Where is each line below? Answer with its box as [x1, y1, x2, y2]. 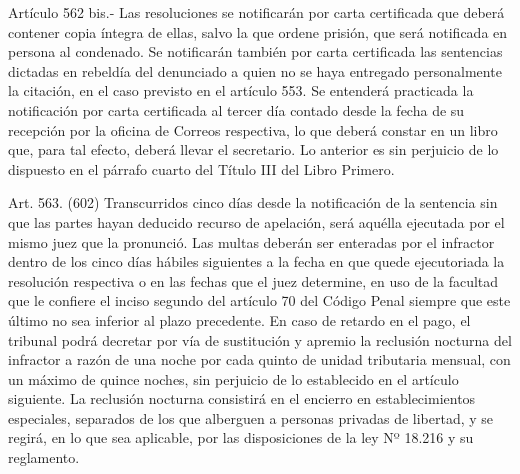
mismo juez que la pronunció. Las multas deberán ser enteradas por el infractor [8, 231, 495, 252]
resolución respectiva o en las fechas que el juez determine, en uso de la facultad [8, 270, 499, 291]
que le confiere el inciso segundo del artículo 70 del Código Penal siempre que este [8, 290, 511, 311]
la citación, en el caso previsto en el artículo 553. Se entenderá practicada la [8, 80, 474, 101]
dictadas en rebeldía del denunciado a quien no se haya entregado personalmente [8, 60, 502, 81]
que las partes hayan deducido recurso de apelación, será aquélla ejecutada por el [8, 211, 505, 232]
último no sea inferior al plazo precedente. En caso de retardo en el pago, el [8, 309, 471, 330]
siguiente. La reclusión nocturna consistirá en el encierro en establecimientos [8, 388, 476, 409]
